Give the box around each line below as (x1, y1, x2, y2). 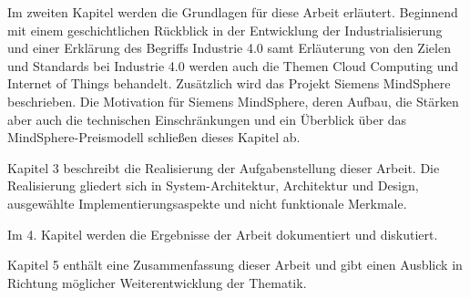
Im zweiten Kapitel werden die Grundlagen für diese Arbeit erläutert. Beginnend (7, 3, 458, 21)
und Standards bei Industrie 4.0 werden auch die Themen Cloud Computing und (7, 56, 458, 75)
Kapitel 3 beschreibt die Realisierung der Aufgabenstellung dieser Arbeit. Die (7, 158, 440, 177)
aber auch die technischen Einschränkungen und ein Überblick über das (7, 109, 407, 128)
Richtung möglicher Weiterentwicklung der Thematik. (7, 272, 307, 292)
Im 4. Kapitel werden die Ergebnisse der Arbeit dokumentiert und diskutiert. (7, 224, 438, 243)
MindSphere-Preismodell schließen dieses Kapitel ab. (7, 128, 301, 147)
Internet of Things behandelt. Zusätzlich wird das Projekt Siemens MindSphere (7, 74, 451, 93)
